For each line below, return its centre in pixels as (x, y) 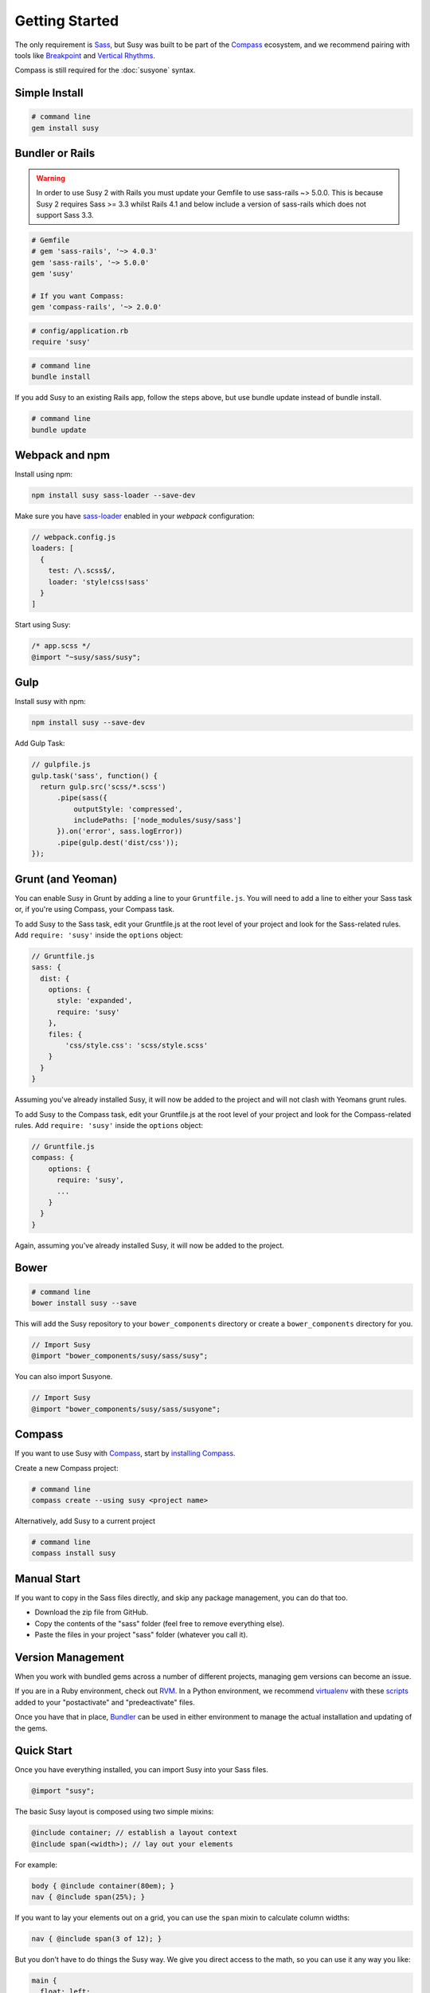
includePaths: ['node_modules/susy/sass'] (157, 820)
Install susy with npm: (51, 702)
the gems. (31, 1728)
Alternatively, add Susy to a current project (85, 1521)
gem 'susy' (53, 274)
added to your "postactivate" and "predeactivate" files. (105, 1702)
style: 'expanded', (95, 1001)
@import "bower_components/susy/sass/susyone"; (126, 1409)
